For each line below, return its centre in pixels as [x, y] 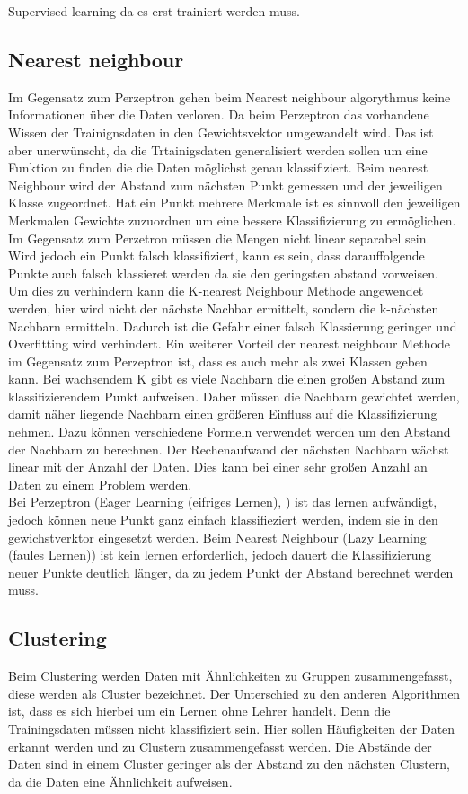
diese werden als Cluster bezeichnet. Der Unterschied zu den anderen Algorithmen [234, 693]
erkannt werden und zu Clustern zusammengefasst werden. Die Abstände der [220, 746]
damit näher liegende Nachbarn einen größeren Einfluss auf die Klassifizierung [223, 414]
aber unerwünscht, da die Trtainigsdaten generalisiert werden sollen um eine [218, 150]
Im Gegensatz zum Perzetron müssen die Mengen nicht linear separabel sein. [219, 238]
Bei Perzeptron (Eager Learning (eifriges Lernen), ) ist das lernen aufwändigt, [223, 502]
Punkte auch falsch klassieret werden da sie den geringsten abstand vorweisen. [223, 273]
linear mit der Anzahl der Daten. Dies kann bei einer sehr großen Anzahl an [218, 467]
